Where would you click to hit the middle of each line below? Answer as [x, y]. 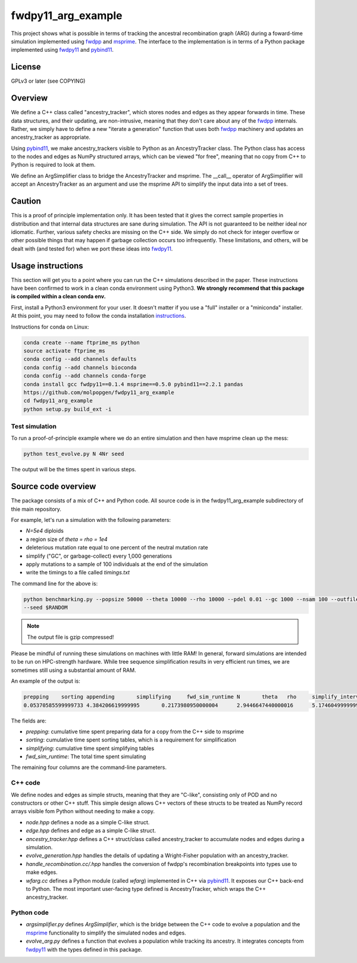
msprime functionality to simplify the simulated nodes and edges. [106, 933]
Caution [26, 201]
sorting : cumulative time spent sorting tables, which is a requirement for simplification [131, 740]
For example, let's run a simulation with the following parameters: [91, 520]
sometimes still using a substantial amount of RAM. [73, 670]
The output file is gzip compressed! [71, 637]
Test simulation [34, 427]
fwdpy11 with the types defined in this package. [84, 949]
